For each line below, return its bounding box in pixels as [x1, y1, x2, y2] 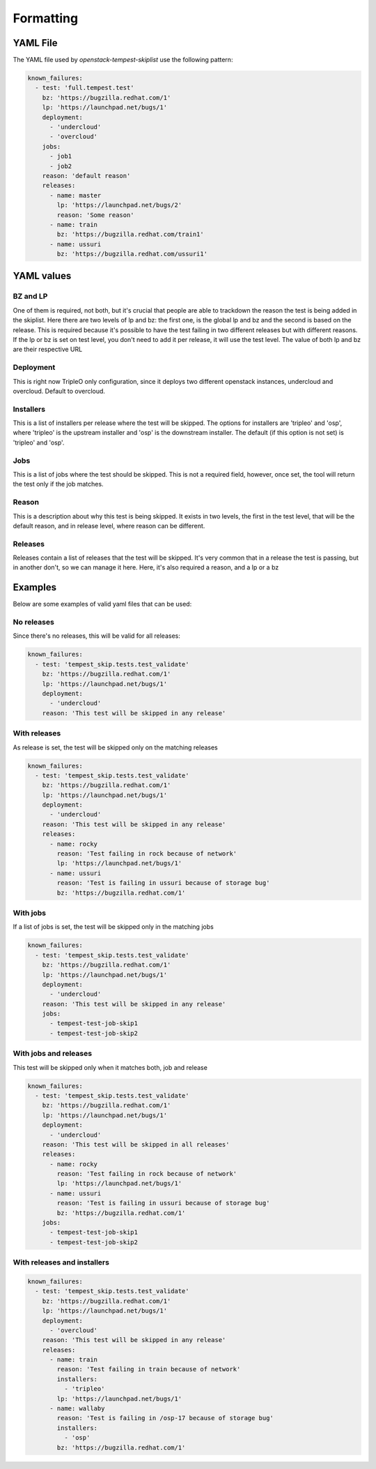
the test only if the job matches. [13, 480, 104, 489]
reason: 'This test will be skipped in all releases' [42, 1140, 230, 1148]
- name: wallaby [49, 1405, 105, 1412]
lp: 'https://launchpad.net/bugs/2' [56, 201, 182, 209]
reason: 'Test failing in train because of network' [56, 1365, 241, 1373]
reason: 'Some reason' [56, 211, 135, 219]
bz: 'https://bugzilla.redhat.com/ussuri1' [56, 250, 208, 258]
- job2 [49, 162, 72, 170]
